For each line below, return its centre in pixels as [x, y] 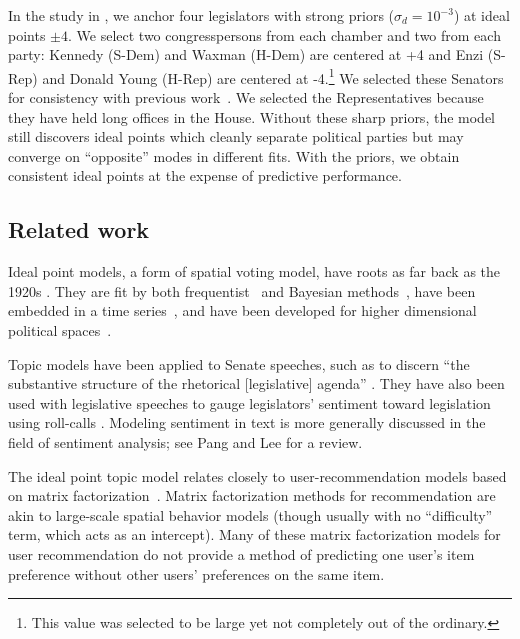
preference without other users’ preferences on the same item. [196, 573]
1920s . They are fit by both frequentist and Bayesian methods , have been [242, 290]
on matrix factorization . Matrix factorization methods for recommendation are [252, 495]
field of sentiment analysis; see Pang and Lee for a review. [185, 441]
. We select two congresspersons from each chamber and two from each [284, 34]
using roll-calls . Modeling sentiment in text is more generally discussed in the [247, 422]
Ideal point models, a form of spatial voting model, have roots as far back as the [254, 271]
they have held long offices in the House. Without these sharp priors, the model [251, 116]
